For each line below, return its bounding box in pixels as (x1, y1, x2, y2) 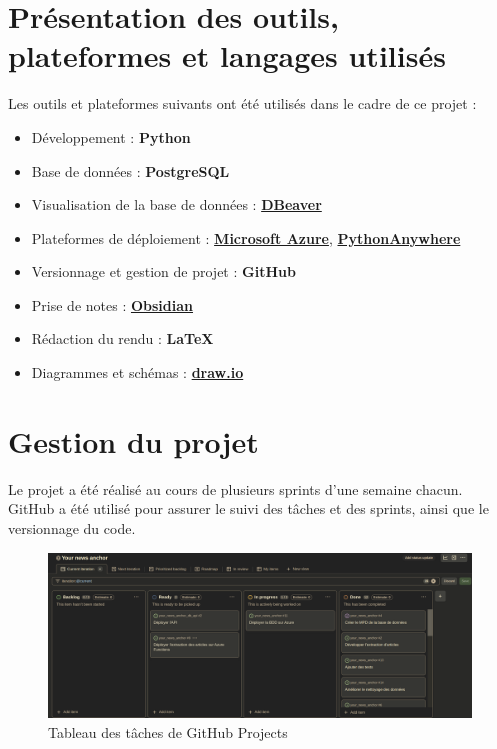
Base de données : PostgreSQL (31, 160, 230, 181)
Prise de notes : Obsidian (31, 294, 194, 315)
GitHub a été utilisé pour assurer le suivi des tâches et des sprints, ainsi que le (8, 498, 489, 519)
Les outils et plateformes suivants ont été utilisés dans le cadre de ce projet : (8, 93, 477, 114)
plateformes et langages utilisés (8, 35, 446, 76)
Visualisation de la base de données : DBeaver (31, 194, 322, 215)
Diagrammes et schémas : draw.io (31, 362, 244, 383)
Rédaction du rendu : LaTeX (31, 328, 214, 349)
